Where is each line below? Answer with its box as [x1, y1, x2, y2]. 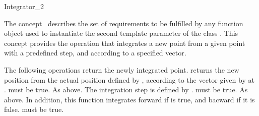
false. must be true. [4, 104, 64, 114]
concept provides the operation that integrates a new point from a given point [4, 37, 245, 48]
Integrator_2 [4, 1, 44, 11]
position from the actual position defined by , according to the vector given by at [4, 74, 254, 85]
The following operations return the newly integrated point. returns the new [4, 64, 239, 75]
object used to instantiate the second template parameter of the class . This [4, 28, 238, 38]
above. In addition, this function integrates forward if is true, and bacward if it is [4, 94, 255, 104]
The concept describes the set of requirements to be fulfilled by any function [4, 18, 243, 28]
